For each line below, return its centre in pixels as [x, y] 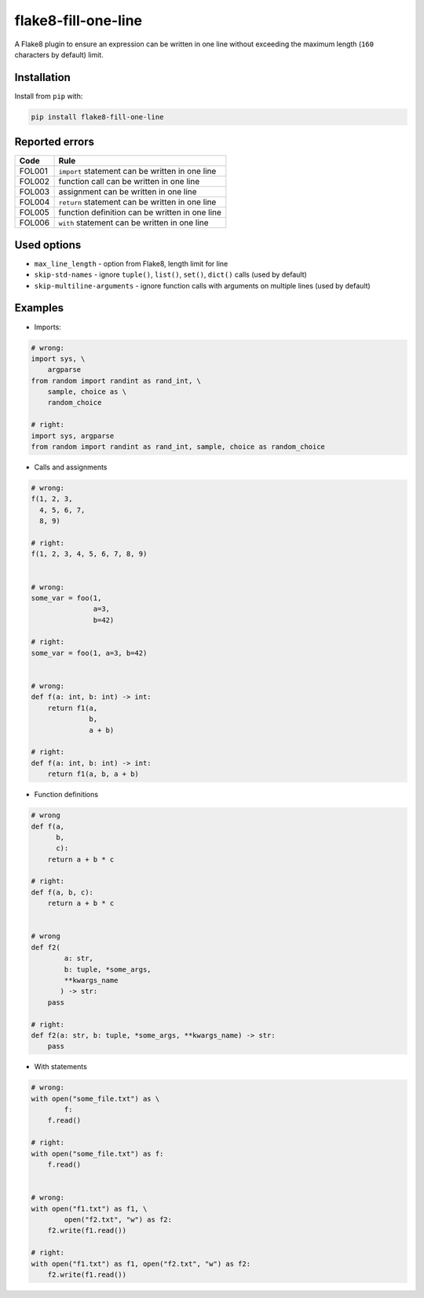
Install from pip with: [49, 96]
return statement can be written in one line [137, 202]
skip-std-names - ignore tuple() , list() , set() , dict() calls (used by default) [171, 274]
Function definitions [66, 795]
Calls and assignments [71, 467]
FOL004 [35, 202]
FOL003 [35, 192]
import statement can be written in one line [137, 171]
